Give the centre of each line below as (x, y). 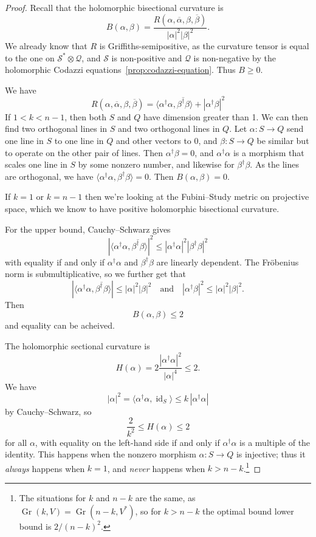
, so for (148, 511)
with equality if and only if (55, 262)
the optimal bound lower (248, 511)
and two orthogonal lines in (169, 128)
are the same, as (165, 498)
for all (16, 442)
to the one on (30, 57)
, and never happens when (156, 468)
